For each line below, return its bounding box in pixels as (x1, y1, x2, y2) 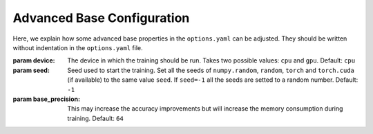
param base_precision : (12, 95, 81, 103)
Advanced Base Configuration (12, 10, 190, 25)
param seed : (12, 66, 50, 74)
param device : (12, 56, 55, 65)
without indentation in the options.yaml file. (12, 43, 143, 52)
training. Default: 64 (67, 114, 124, 122)
